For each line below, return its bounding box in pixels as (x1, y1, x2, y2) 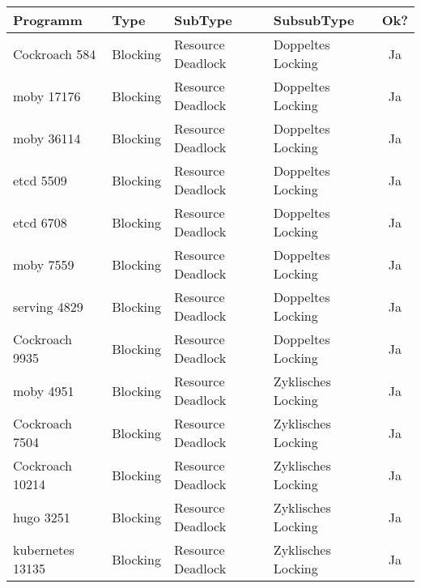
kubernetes (13, 540, 74, 559)
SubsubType (273, 11, 355, 29)
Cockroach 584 (13, 44, 96, 63)
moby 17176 (13, 86, 81, 105)
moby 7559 (13, 254, 74, 274)
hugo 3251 (13, 507, 70, 526)
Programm (13, 11, 83, 29)
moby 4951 (13, 381, 74, 400)
